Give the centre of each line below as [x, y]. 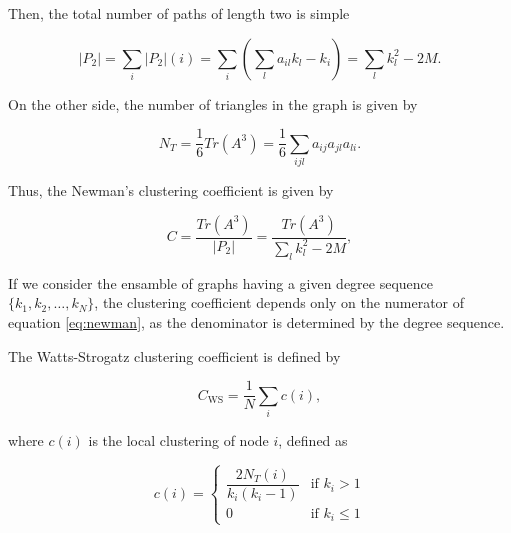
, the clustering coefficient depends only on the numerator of [279, 302]
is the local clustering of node [178, 439]
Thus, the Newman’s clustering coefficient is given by [171, 189]
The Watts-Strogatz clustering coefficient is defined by [174, 355]
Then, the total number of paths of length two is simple [179, 13]
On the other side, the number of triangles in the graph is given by [213, 103]
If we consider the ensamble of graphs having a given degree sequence [221, 282]
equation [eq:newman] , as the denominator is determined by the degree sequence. [256, 321]
